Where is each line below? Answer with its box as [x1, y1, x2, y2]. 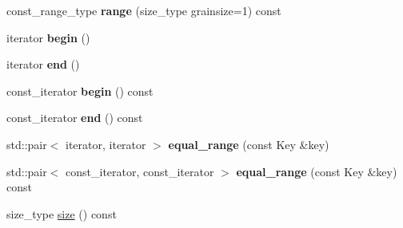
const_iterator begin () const [6, 82, 154, 99]
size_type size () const [6, 205, 117, 222]
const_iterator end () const [6, 109, 143, 126]
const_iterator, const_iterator [66, 163, 214, 179]
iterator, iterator [66, 136, 146, 152]
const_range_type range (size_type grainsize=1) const [6, 2, 281, 18]
